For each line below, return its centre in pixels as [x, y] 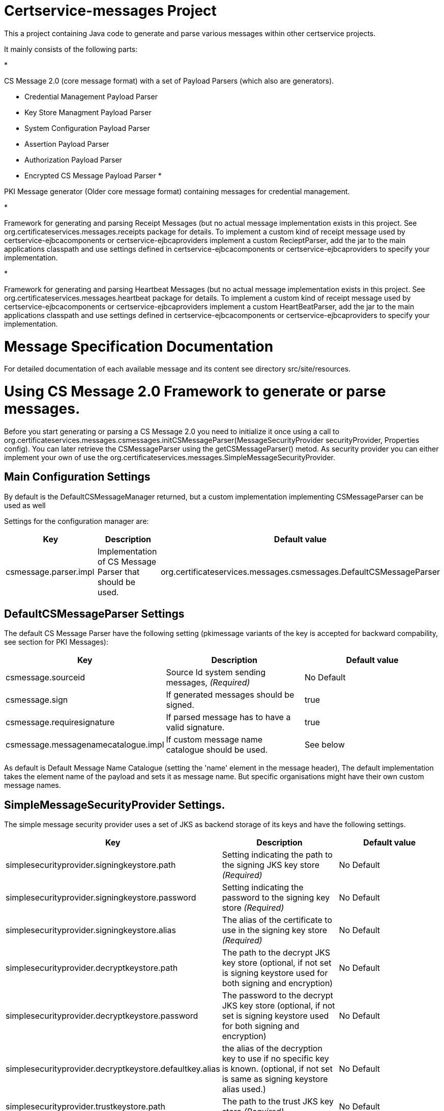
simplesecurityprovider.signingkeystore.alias [91, 930]
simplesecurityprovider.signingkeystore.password [101, 898]
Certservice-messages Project [110, 11]
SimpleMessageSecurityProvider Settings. [115, 805]
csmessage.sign [37, 700]
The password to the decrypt [277, 996]
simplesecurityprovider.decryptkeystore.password [102, 1016]
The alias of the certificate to [277, 920]
